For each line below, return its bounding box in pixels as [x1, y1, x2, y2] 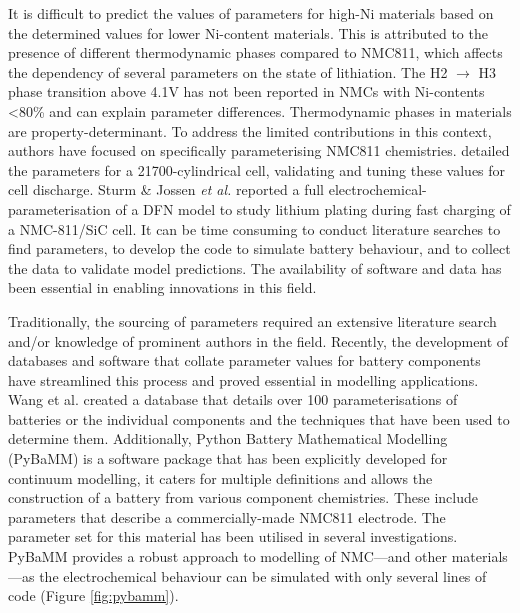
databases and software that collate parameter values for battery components [8, 350, 481, 371]
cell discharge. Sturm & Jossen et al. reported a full [8, 179, 325, 200]
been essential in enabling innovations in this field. [8, 277, 317, 298]
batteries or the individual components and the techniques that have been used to [8, 408, 510, 429]
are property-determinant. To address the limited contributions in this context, [8, 120, 492, 141]
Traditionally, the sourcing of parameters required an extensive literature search [8, 310, 497, 331]
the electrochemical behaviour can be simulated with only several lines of [39, 565, 487, 586]
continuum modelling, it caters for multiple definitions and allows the [8, 467, 433, 488]
